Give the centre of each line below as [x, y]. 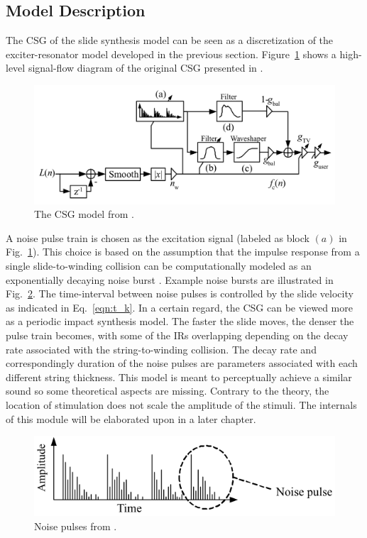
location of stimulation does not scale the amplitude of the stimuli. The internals [181, 404]
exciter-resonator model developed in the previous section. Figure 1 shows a [171, 54]
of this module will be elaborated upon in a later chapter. [131, 418]
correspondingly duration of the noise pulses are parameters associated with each [182, 363]
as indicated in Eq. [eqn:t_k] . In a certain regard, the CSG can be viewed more [179, 307]
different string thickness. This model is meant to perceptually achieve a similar [179, 377]
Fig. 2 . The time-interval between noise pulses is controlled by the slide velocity [180, 293]
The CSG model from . [84, 214]
